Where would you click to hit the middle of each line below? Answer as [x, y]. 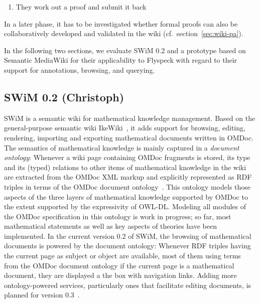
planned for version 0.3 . [42, 295]
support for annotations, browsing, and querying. [80, 69]
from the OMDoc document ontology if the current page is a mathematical [119, 265]
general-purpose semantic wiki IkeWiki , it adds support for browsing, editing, [125, 128]
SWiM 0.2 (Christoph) [64, 97]
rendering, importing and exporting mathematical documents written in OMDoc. [129, 137]
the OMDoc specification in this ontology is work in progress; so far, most [118, 216]
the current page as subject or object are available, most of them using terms [122, 256]
